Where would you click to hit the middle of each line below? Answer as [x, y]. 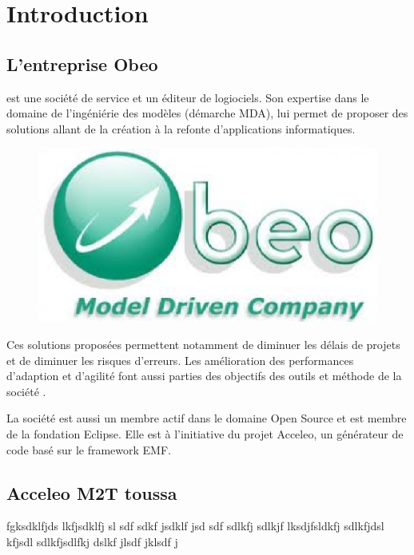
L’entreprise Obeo [82, 63]
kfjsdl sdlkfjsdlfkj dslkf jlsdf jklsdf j [92, 541]
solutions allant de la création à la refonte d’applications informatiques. [181, 128]
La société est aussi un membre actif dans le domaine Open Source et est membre [207, 418]
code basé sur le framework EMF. [89, 449]
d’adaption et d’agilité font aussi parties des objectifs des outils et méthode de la [204, 376]
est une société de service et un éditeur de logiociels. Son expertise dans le [188, 97]
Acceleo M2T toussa [92, 492]
